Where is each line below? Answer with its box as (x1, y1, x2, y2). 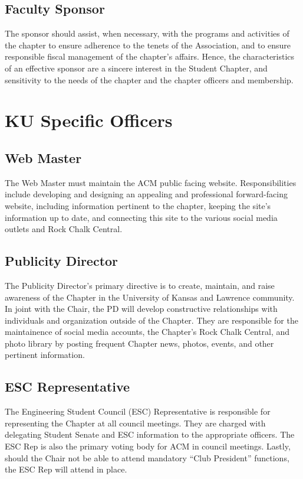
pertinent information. (5, 348, 85, 361)
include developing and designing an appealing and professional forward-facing (5, 188, 288, 200)
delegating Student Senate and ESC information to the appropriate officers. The (5, 428, 295, 441)
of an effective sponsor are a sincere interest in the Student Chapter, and (5, 61, 268, 74)
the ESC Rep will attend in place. (5, 463, 127, 475)
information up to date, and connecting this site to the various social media (5, 211, 278, 223)
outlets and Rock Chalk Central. (5, 223, 123, 235)
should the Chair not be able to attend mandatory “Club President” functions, (5, 451, 289, 464)
